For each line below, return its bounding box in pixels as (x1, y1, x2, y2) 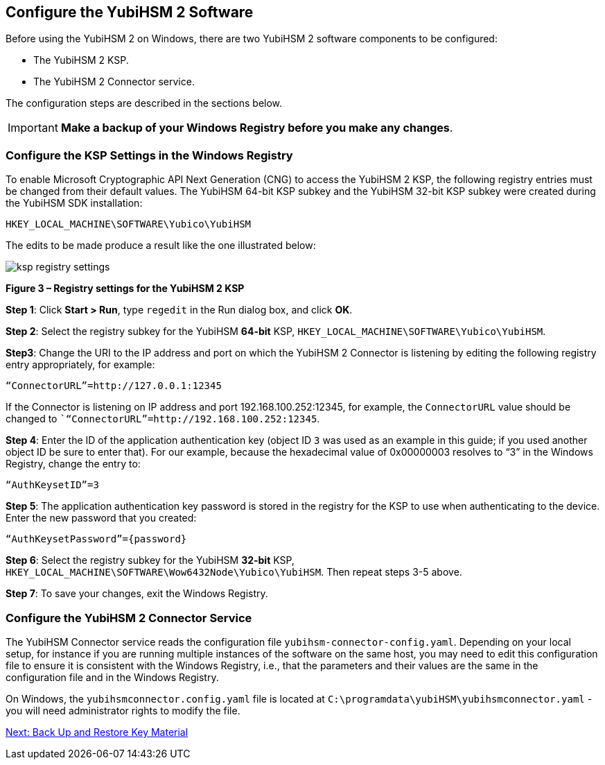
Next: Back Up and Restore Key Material (6, 725, 188, 738)
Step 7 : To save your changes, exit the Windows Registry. (6, 587, 268, 600)
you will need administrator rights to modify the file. (6, 704, 240, 716)
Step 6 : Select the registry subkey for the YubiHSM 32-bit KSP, (6, 554, 295, 567)
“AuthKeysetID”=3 (6, 479, 99, 491)
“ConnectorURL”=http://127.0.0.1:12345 (6, 380, 222, 392)
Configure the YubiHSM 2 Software (6, 3, 254, 21)
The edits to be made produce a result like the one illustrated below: (6, 239, 316, 252)
